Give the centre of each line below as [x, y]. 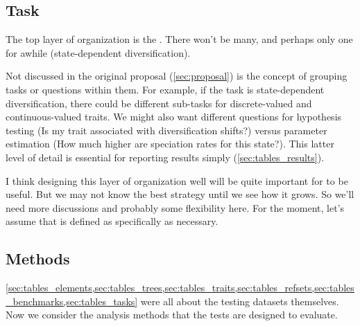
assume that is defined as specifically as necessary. [112, 221]
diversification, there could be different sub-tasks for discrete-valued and [159, 103]
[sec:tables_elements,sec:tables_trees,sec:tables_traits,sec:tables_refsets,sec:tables [180, 288]
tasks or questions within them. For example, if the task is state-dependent [165, 89]
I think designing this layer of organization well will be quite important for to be [177, 180]
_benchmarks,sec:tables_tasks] [72, 301]
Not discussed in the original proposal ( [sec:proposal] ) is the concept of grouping [177, 76]
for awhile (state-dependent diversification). [98, 52]
